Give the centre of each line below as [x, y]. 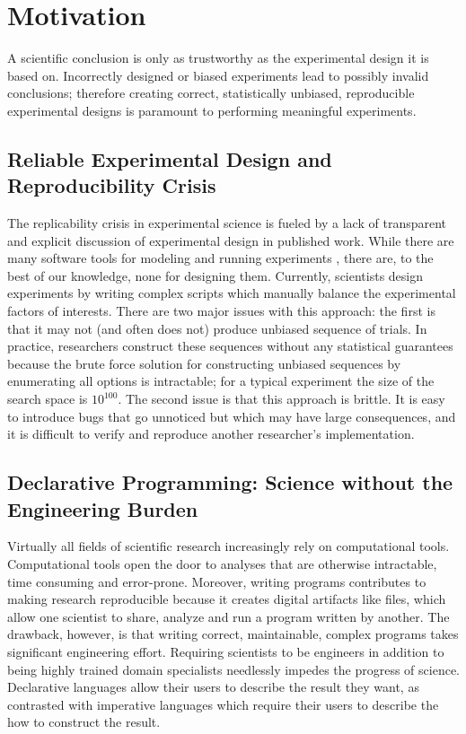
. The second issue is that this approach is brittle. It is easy [281, 399]
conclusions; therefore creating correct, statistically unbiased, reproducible [211, 93]
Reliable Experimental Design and [170, 158]
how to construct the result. [84, 722]
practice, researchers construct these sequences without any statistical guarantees [230, 346]
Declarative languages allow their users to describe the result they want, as [213, 687]
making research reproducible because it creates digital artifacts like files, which [227, 599]
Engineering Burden [103, 508]
